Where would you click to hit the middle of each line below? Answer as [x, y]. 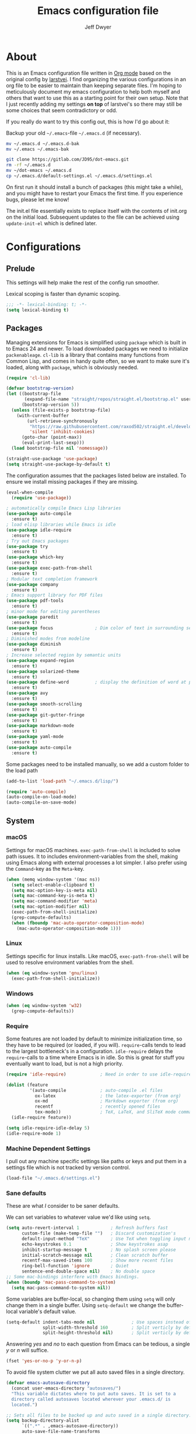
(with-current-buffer [43, 416]
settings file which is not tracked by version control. [68, 1167]
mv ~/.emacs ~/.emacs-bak [37, 149]
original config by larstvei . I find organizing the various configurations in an [96, 79]
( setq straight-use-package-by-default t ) [58, 464]
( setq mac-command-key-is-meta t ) [53, 896]
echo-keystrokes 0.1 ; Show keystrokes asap [94, 1244]
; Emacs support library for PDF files [55, 595]
